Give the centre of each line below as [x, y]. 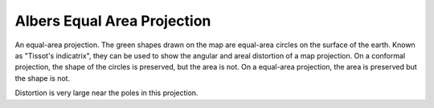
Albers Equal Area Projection [113, 21]
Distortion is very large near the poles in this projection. [106, 93]
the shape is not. [43, 78]
